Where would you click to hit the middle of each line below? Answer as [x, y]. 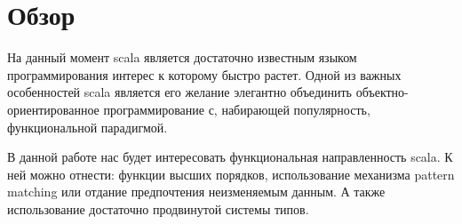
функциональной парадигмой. [88, 127]
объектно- [382, 92]
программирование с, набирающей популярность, [237, 109]
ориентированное [53, 109]
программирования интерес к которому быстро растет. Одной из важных [204, 74]
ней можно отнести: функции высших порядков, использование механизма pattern [231, 174]
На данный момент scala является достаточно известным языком [182, 57]
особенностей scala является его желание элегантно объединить [179, 92]
